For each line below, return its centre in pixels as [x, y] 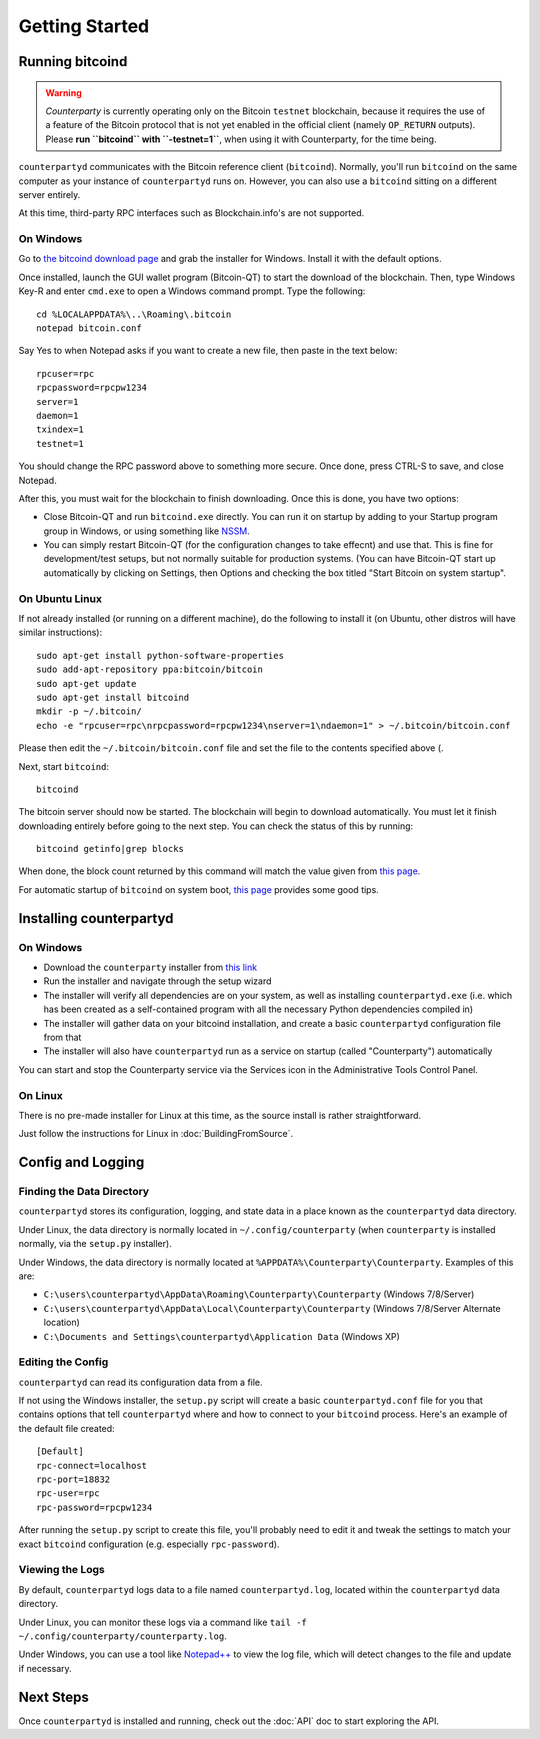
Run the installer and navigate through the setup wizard [157, 981]
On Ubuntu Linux [60, 598]
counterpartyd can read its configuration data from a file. [141, 1382]
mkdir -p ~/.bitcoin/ [89, 711]
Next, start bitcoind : [64, 766]
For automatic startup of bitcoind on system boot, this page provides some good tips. [198, 889]
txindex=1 [60, 429]
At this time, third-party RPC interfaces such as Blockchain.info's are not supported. [191, 213]
